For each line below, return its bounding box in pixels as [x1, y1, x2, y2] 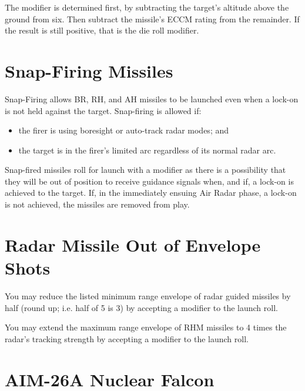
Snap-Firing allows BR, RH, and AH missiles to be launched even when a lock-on [5, 92, 299, 105]
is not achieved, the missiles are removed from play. [5, 198, 190, 210]
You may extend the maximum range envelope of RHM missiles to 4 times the [5, 321, 287, 333]
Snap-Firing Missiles [5, 58, 173, 82]
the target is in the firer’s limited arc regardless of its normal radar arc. [18, 143, 276, 156]
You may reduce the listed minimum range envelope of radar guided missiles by [5, 289, 291, 302]
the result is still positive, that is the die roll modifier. [5, 24, 199, 36]
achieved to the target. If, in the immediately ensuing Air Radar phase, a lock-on [5, 186, 297, 199]
